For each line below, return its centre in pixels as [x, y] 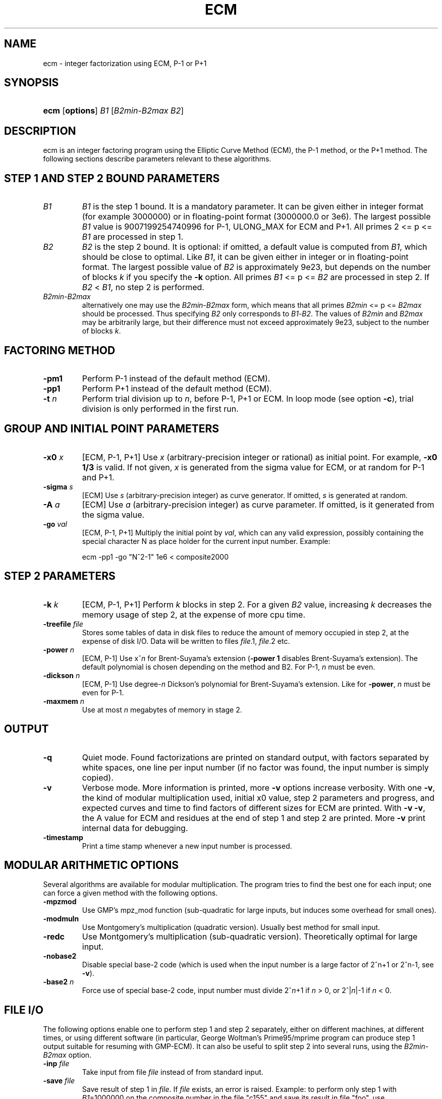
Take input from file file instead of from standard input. [173, 1072]
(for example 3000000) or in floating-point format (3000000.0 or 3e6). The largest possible [256, 217]
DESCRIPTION [40, 131]
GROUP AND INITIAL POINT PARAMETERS [112, 429]
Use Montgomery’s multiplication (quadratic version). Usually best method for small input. [231, 927]
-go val [55, 524]
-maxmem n [64, 701]
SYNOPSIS [32, 83]
